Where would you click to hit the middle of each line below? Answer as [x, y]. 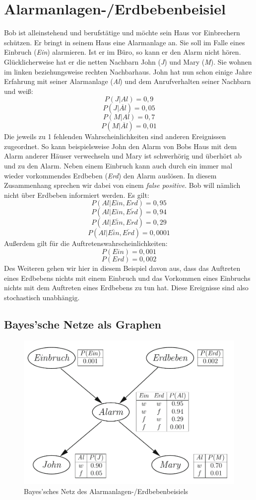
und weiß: [19, 91]
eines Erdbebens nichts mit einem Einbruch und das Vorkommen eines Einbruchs [127, 278]
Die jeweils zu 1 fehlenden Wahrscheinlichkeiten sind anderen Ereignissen [115, 136]
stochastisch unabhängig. [42, 297]
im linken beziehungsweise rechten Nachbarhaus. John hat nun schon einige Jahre [128, 71]
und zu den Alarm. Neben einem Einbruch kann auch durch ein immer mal [118, 166]
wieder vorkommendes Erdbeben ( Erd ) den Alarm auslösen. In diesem [110, 175]
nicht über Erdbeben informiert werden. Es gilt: [77, 195]
